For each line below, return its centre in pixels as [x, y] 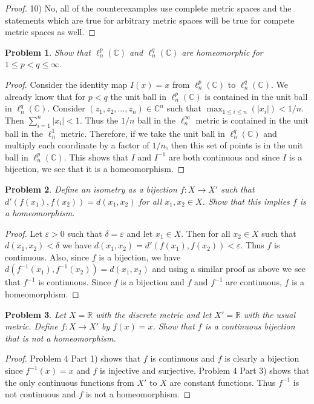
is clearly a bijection [262, 358]
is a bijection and [152, 282]
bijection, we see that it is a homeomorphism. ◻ [95, 169]
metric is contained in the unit [252, 120]
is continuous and [183, 358]
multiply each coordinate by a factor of [77, 145]
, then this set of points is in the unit [234, 145]
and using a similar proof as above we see [229, 269]
